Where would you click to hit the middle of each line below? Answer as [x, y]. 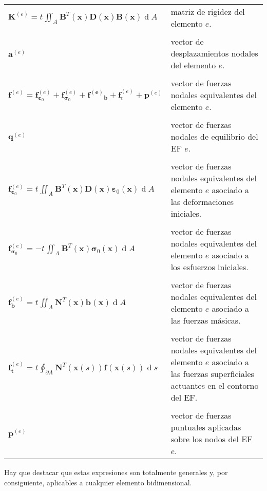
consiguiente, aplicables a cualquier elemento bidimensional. [98, 482]
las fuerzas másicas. [206, 320]
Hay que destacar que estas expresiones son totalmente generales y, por [116, 472]
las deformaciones [202, 202]
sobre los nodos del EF [212, 439]
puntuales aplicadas [206, 427]
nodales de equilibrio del [214, 136]
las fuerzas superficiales [212, 374]
